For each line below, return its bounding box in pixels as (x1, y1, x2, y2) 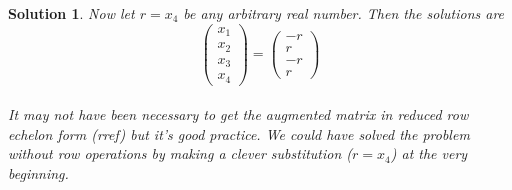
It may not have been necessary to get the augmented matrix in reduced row (8, 104, 469, 125)
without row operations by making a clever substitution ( (8, 143, 353, 164)
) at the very (390, 143, 468, 164)
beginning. (8, 162, 69, 183)
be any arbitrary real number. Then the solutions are (183, 3, 505, 23)
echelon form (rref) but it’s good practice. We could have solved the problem (8, 123, 470, 144)
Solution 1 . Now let (8, 3, 135, 23)
